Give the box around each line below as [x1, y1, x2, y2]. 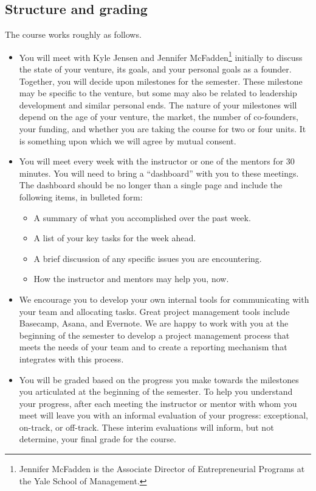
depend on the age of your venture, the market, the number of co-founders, [19, 110, 298, 123]
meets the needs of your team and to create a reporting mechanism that [19, 341, 287, 353]
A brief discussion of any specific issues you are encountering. [33, 252, 262, 264]
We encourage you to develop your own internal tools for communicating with [19, 292, 309, 305]
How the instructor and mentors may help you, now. [33, 272, 229, 285]
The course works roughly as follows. [5, 28, 142, 41]
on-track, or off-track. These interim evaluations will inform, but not [19, 420, 274, 433]
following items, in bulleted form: [19, 190, 143, 203]
